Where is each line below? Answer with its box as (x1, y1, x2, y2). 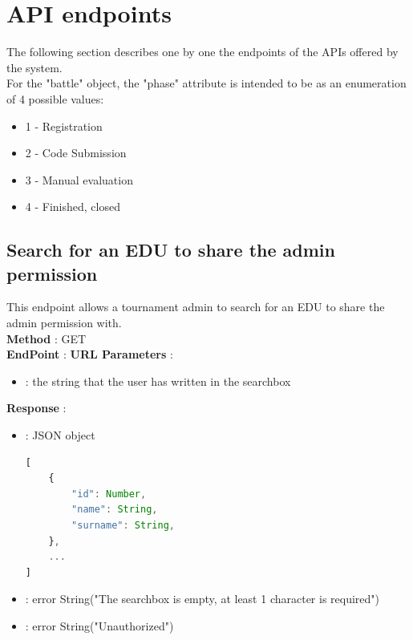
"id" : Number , (71, 488, 147, 500)
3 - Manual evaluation (25, 171, 133, 188)
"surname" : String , (71, 520, 175, 531)
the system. (6, 59, 63, 75)
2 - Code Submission (25, 144, 127, 161)
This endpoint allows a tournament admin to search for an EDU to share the (6, 298, 385, 315)
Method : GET (6, 330, 87, 346)
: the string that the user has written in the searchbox (25, 372, 291, 389)
